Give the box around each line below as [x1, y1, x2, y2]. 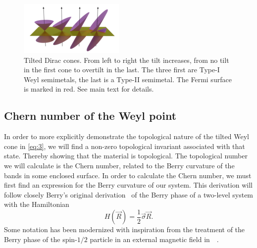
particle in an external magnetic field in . [90, 234, 219, 244]
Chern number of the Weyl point [4, 108, 177, 123]
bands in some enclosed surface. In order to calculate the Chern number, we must [4, 170, 252, 180]
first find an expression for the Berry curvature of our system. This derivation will [4, 180, 253, 190]
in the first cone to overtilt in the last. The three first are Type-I [24, 64, 220, 75]
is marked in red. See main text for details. [24, 84, 154, 94]
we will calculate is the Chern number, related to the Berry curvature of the [4, 160, 235, 170]
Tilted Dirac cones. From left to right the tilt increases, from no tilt [24, 54, 229, 65]
